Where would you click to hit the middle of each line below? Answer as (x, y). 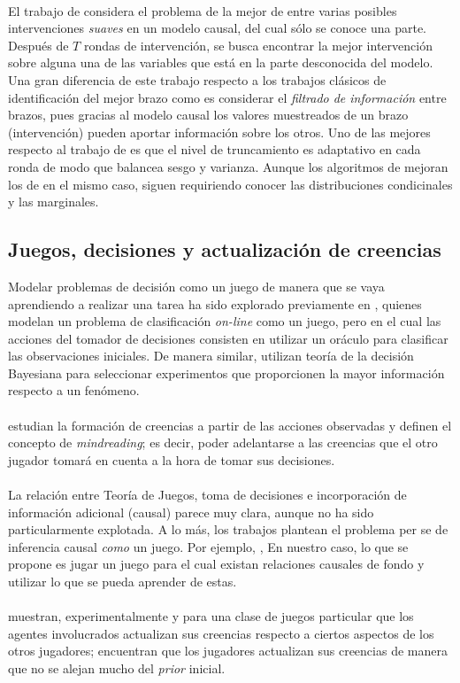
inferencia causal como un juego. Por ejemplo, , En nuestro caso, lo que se (208, 546)
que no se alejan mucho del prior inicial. (117, 667)
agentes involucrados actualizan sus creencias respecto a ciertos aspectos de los (221, 633)
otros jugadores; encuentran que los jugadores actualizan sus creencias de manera (228, 651)
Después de (38, 45)
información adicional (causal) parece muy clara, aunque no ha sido (191, 512)
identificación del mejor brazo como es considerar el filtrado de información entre (227, 97)
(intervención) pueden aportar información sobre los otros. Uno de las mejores (219, 132)
